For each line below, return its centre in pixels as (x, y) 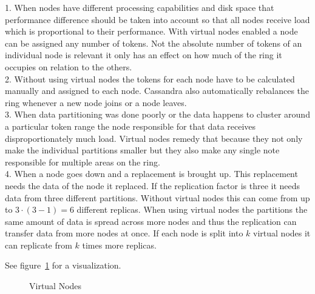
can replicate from (39, 245)
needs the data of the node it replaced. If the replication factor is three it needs (153, 185)
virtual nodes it (282, 233)
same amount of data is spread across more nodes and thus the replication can (151, 221)
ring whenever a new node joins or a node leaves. (96, 102)
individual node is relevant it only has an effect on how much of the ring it (144, 55)
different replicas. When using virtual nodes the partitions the (192, 209)
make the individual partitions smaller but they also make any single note (142, 150)
